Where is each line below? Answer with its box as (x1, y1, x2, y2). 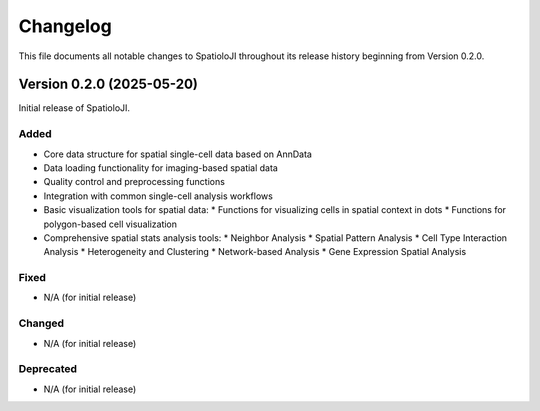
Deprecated (18, 362, 78, 376)
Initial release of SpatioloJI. (18, 102, 130, 114)
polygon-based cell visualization (43, 218, 178, 230)
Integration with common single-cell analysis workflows (43, 190, 274, 202)
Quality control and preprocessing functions (43, 176, 225, 188)
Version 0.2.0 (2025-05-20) (18, 76, 199, 93)
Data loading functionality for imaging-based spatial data (43, 161, 279, 174)
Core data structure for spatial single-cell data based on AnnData (43, 148, 312, 160)
